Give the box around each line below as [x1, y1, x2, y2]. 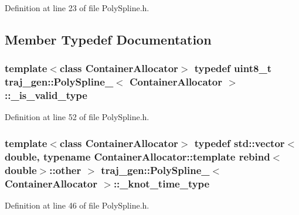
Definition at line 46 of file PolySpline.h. [5, 199, 149, 211]
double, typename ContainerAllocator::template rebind [5, 149, 270, 163]
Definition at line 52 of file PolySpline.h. [5, 111, 149, 123]
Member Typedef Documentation [5, 30, 212, 48]
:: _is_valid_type [5, 88, 87, 103]
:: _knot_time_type [113, 176, 210, 190]
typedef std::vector [194, 135, 285, 150]
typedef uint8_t [194, 61, 271, 76]
